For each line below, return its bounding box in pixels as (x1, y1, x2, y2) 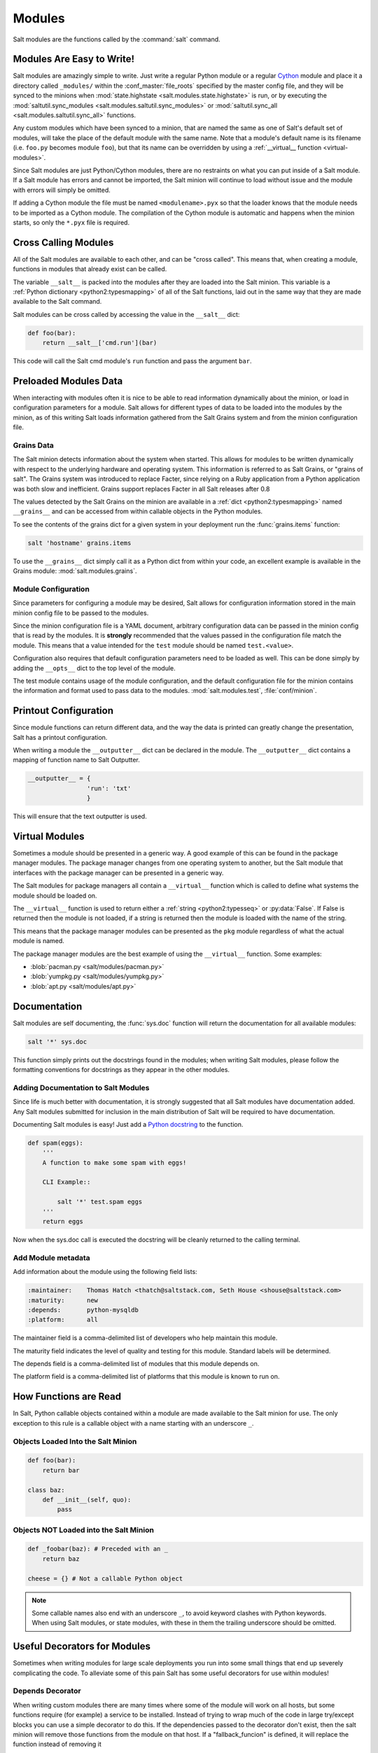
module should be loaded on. (13, 891, 97, 900)
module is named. (13, 937, 64, 945)
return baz (42, 1555, 80, 1563)
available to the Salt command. (13, 297, 102, 306)
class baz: (27, 1486, 65, 1494)
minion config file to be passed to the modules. (13, 609, 149, 617)
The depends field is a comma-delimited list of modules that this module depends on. (13, 1360, 260, 1368)
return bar (42, 1466, 80, 1474)
